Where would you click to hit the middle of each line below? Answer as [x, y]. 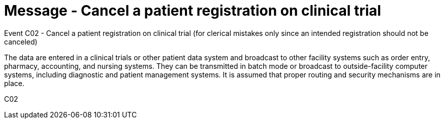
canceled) [21, 42]
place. [14, 83]
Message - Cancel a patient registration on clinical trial [193, 11]
